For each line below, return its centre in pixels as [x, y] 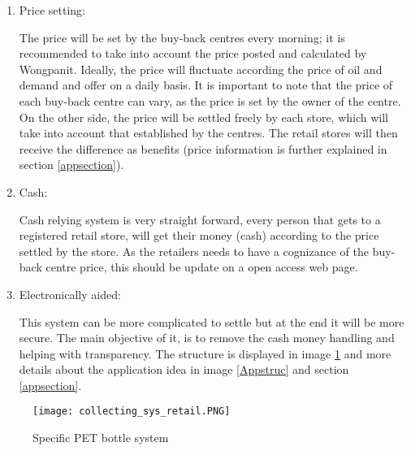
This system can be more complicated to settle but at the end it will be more [212, 321]
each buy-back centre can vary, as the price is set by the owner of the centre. [210, 100]
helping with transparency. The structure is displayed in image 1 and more [205, 353]
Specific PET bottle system [101, 438]
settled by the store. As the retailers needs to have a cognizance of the [194, 251]
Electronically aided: [70, 294]
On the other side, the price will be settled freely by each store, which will [203, 117]
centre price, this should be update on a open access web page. [202, 267]
